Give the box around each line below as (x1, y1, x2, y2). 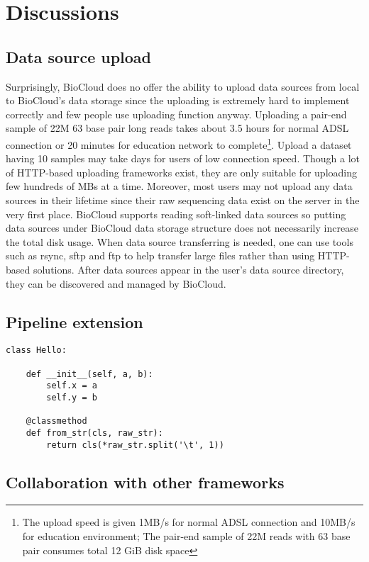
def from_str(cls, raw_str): (26, 427, 163, 438)
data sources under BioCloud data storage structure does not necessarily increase (6, 220, 358, 235)
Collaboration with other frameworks (6, 471, 285, 493)
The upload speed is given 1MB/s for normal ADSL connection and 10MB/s (22, 515, 356, 529)
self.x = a (46, 381, 97, 391)
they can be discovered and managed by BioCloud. (6, 276, 226, 291)
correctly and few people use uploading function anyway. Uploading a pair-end (6, 106, 347, 121)
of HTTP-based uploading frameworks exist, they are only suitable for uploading (6, 164, 357, 179)
